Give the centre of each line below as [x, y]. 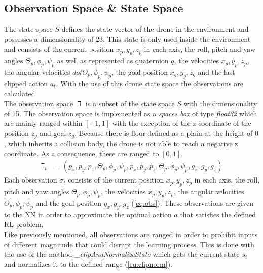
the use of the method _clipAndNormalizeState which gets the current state [122, 254]
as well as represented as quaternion [113, 60]
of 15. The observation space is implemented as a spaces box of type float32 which [131, 113]
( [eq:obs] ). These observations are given [192, 203]
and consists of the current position [59, 49]
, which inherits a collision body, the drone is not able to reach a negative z [121, 143]
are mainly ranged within [43, 123]
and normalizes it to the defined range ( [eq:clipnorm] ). [88, 264]
